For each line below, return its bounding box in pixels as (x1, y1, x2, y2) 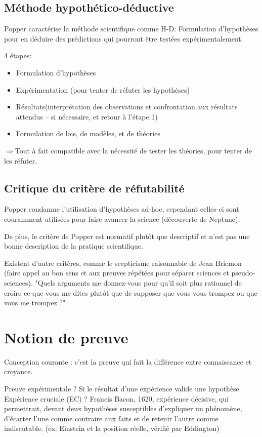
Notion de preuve (4, 327, 128, 347)
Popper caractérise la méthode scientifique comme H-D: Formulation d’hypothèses (4, 23, 258, 34)
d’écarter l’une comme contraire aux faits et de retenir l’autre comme (4, 413, 219, 423)
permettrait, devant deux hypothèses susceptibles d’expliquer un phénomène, (4, 403, 242, 414)
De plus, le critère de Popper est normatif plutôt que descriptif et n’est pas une (4, 230, 250, 241)
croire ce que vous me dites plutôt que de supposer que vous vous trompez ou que (4, 287, 257, 298)
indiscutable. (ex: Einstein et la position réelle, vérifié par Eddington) (4, 423, 220, 433)
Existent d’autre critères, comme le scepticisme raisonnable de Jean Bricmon (4, 257, 242, 268)
